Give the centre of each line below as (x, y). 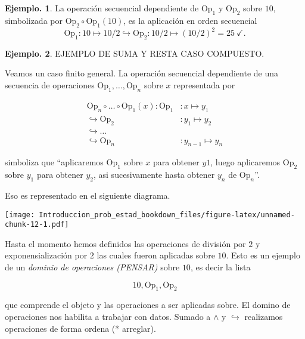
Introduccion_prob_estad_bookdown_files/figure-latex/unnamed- (167, 215)
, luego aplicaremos (245, 162)
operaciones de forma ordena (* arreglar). (80, 328)
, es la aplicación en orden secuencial (190, 20)
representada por (204, 85)
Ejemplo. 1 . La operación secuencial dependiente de (102, 8)
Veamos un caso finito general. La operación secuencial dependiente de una (141, 73)
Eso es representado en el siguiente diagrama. (88, 195)
